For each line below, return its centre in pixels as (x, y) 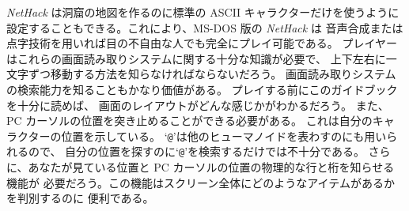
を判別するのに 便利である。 (80, 198)
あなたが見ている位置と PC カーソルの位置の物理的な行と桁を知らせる (211, 167)
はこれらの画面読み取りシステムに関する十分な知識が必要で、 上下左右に (196, 58)
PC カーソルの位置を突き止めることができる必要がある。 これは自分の (189, 121)
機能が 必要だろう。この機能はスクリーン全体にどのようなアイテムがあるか (201, 182)
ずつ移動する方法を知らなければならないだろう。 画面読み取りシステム (212, 74)
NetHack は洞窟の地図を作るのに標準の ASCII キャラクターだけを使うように (203, 12)
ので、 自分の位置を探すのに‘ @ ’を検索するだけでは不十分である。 (196, 151)
